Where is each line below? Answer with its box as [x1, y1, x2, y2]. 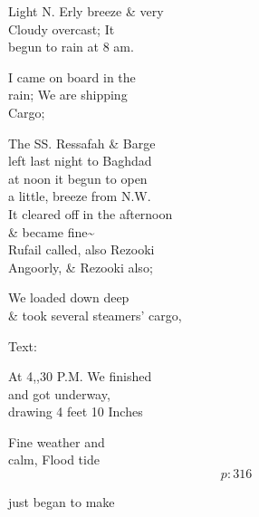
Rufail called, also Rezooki [8, 240, 155, 259]
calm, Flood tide [8, 450, 100, 469]
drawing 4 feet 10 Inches [8, 402, 143, 421]
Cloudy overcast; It [8, 19, 115, 38]
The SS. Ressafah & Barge [8, 133, 156, 152]
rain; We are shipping [8, 85, 128, 104]
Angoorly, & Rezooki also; [8, 257, 153, 276]
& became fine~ [8, 222, 95, 241]
